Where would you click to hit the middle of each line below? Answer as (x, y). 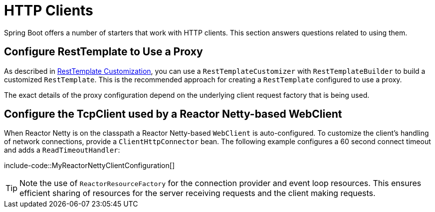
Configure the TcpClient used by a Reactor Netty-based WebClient (173, 114)
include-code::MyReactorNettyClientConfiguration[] (89, 166)
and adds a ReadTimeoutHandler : (62, 150)
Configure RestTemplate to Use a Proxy (104, 52)
